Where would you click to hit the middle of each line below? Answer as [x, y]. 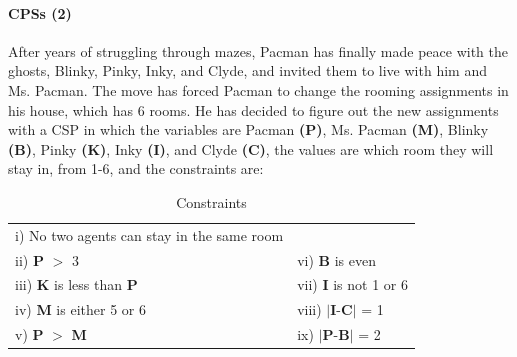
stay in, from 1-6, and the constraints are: [136, 168]
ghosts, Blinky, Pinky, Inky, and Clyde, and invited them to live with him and [247, 70]
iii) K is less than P [76, 284]
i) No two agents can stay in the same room [149, 234]
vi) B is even [336, 259]
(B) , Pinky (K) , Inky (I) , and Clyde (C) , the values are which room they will [251, 148]
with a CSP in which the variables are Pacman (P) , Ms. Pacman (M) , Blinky [248, 129]
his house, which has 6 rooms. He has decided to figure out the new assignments [253, 109]
